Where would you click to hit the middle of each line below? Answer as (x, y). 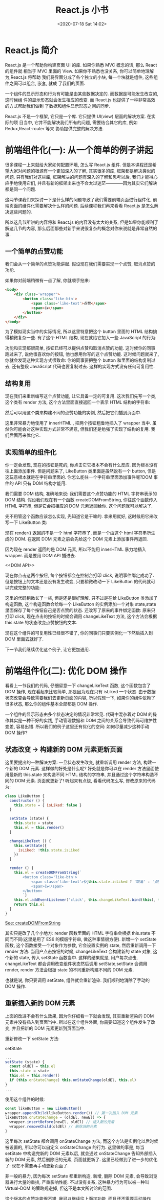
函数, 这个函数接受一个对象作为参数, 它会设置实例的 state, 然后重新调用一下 (81, 945)
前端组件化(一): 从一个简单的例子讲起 (79, 150)
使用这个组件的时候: (25, 1099)
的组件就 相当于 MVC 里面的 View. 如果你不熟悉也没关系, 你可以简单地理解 (80, 71)
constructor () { (27, 800)
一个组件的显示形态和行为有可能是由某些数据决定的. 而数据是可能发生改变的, (82, 94)
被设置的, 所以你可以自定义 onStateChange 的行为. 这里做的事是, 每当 (75, 1147)
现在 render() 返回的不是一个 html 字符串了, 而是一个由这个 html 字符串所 (78, 533)
